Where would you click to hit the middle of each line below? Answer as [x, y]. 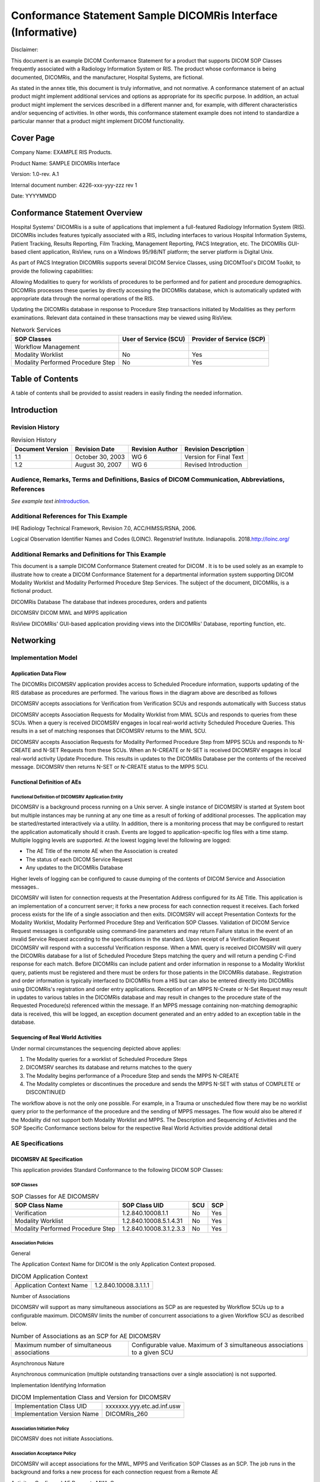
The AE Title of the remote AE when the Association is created [102, 851]
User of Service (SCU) [153, 339]
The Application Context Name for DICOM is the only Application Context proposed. [113, 1264]
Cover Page [33, 138]
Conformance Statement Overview [77, 213]
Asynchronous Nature [38, 1363]
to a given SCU [152, 1352]
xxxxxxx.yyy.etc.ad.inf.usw [143, 1406]
